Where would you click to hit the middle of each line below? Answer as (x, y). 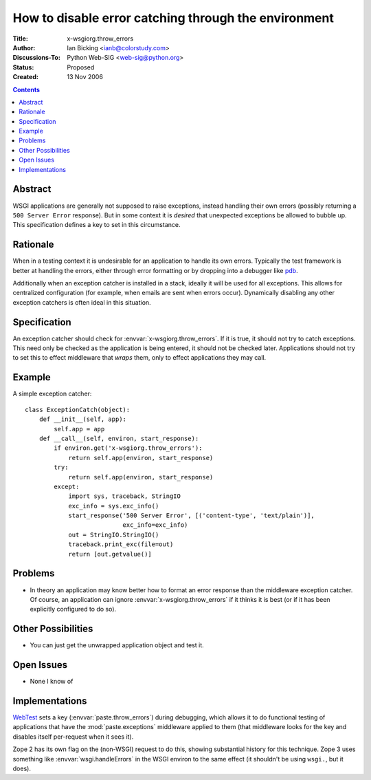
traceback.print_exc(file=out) (121, 544)
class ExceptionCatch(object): (78, 410)
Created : (26, 77)
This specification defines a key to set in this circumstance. (97, 225)
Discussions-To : (37, 58)
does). (22, 768)
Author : (24, 47)
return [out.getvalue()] (110, 554)
